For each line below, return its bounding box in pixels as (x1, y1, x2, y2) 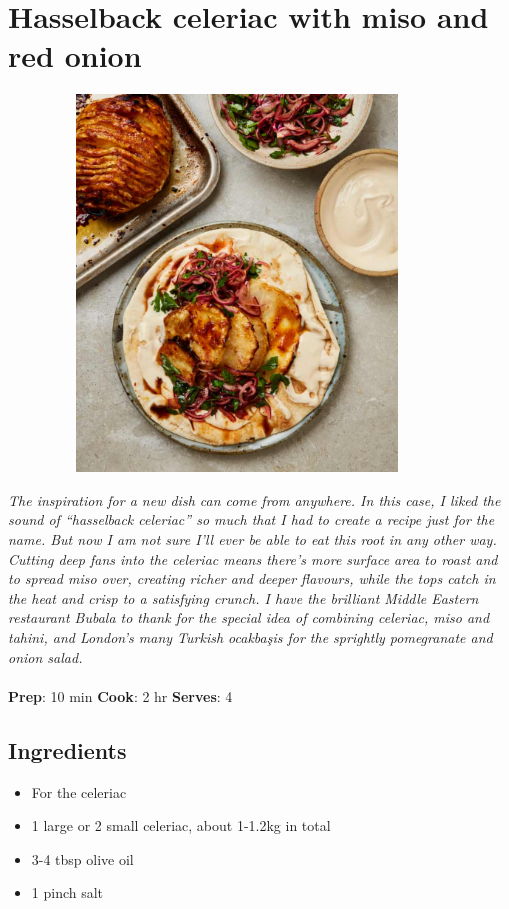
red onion (8, 35, 142, 76)
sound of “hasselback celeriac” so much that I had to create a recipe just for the (8, 509, 495, 530)
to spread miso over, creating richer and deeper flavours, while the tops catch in (8, 568, 496, 589)
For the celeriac (31, 781, 127, 802)
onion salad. (8, 646, 83, 667)
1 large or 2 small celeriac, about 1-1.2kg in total (31, 815, 331, 836)
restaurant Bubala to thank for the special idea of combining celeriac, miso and (8, 607, 490, 628)
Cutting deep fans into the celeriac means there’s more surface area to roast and (8, 548, 498, 569)
